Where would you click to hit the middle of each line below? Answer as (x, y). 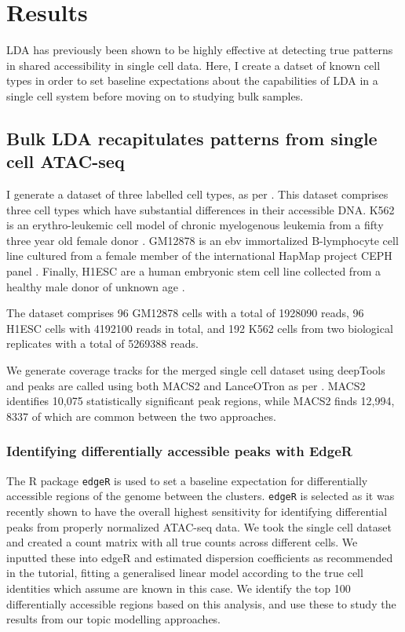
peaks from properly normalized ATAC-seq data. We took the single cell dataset (199, 526)
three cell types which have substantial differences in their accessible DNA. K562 (201, 209)
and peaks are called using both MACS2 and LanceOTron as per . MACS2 (186, 385)
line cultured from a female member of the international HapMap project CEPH (199, 256)
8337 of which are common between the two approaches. (141, 416)
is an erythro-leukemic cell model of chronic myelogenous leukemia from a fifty (195, 225)
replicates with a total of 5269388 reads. (102, 343)
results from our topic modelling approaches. (114, 619)
